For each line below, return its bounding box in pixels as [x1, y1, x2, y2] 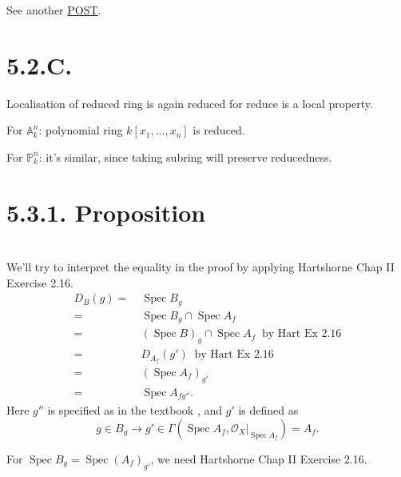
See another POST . [6, 2, 101, 18]
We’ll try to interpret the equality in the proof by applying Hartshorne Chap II [6, 259, 395, 275]
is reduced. [193, 122, 245, 138]
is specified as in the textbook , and [47, 402, 223, 419]
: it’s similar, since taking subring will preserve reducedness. [38, 148, 332, 165]
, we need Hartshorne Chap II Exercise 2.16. [150, 450, 367, 467]
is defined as [238, 402, 299, 419]
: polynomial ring [38, 122, 123, 138]
